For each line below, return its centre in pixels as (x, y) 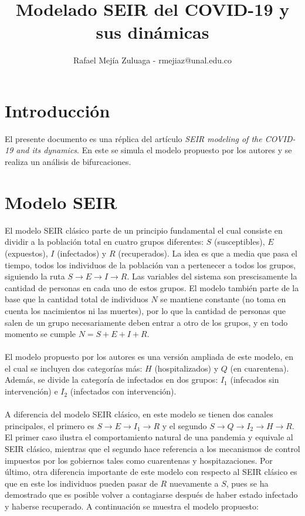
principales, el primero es (50, 425)
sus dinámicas (152, 32)
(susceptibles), (240, 242)
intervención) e (31, 391)
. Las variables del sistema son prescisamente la (212, 276)
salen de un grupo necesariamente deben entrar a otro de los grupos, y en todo (146, 322)
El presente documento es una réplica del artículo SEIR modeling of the (133, 138)
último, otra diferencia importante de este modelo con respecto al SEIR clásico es (151, 472)
